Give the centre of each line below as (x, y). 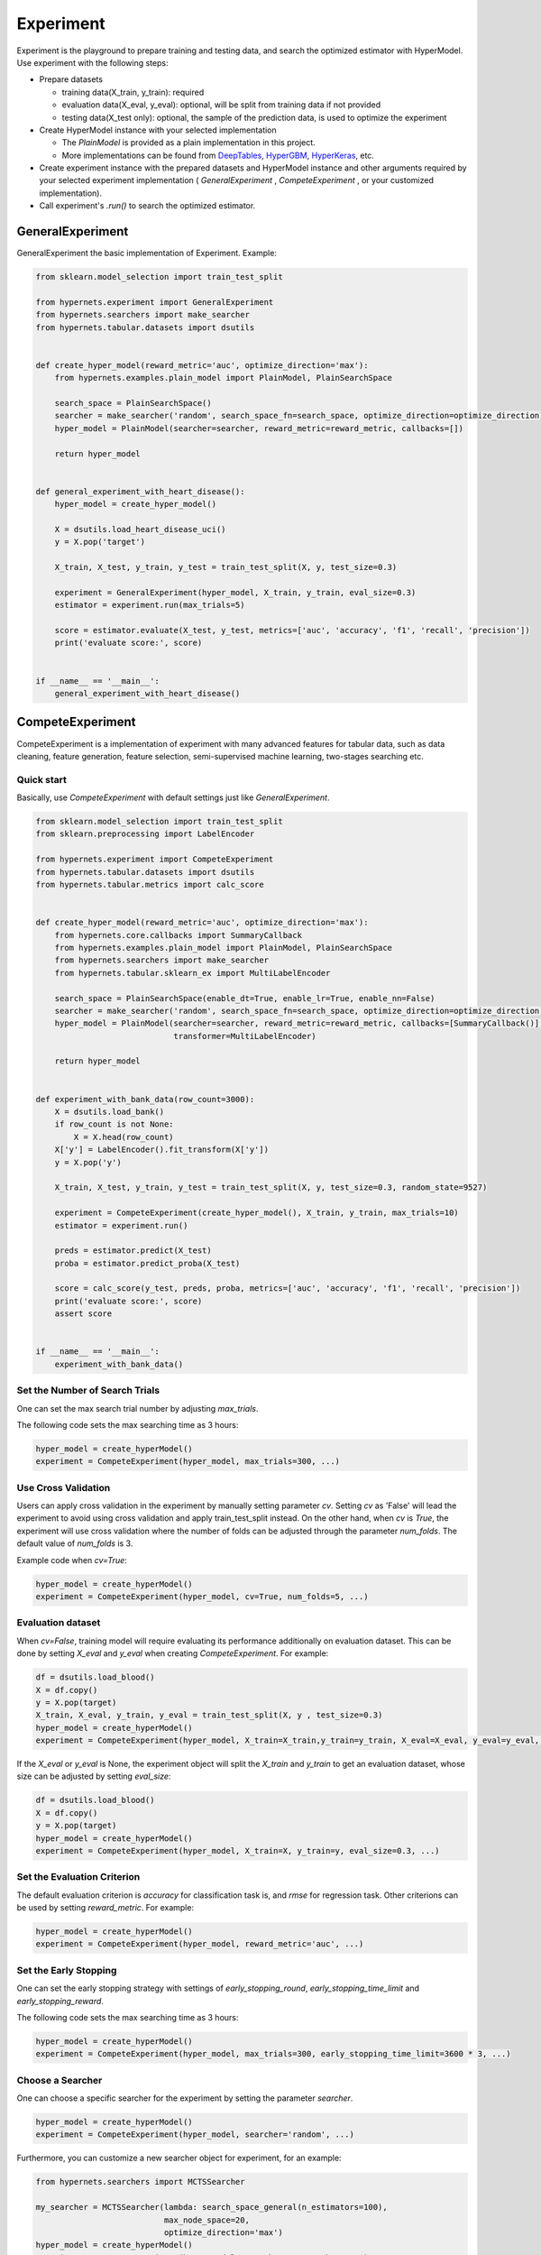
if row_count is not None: (115, 1124)
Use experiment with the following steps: (92, 62)
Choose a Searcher (60, 2080)
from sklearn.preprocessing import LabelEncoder (145, 834)
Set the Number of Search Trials (88, 1391)
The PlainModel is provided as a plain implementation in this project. (188, 143)
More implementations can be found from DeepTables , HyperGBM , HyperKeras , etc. (218, 155)
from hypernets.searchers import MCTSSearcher (140, 2182)
